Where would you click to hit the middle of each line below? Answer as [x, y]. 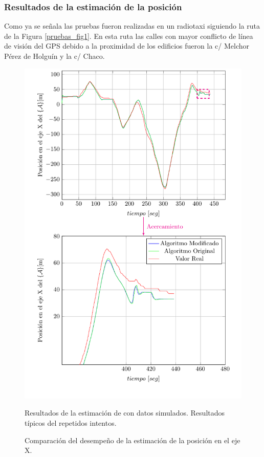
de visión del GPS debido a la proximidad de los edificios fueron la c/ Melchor [127, 46]
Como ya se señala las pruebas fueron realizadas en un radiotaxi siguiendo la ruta [132, 26]
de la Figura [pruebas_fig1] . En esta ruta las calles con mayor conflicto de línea [129, 36]
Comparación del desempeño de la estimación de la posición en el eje [133, 440]
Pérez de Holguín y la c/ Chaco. [54, 56]
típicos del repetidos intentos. [71, 422]
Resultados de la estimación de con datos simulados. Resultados [125, 413]
